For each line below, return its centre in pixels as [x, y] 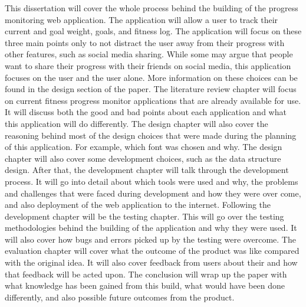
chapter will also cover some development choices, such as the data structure [143, 158]
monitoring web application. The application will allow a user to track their [142, 19]
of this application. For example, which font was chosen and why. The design [144, 147]
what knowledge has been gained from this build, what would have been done [145, 285]
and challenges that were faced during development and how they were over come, [153, 193]
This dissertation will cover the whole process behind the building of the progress [152, 8]
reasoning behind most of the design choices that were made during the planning [151, 135]
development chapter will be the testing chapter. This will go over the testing [144, 216]
